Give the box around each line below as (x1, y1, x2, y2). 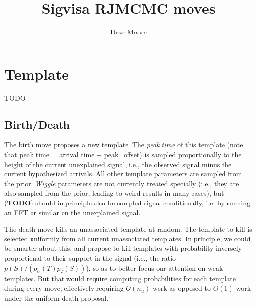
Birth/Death (4, 116, 70, 132)
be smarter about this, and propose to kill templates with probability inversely (4, 243, 242, 253)
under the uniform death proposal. (4, 292, 109, 303)
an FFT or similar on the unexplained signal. (4, 207, 141, 217)
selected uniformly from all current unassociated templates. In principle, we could (4, 233, 251, 243)
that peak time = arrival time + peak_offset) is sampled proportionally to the (4, 149, 242, 160)
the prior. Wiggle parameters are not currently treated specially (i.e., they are (4, 178, 239, 188)
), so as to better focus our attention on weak (86, 262, 223, 272)
